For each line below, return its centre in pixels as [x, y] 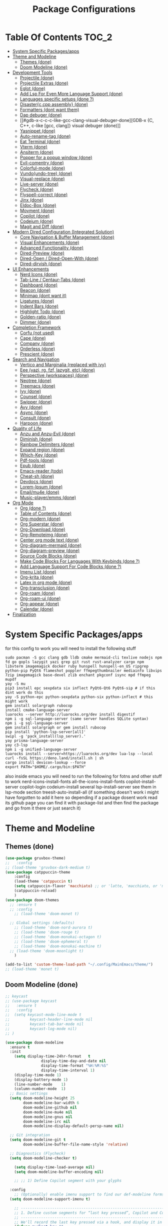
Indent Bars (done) [39, 306]
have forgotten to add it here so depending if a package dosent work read [81, 797]
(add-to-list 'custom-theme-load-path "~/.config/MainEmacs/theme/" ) [79, 964]
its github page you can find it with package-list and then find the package [82, 802]
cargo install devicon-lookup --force [45, 762]
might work [16, 701]
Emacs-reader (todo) [41, 470]
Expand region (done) [42, 449]
